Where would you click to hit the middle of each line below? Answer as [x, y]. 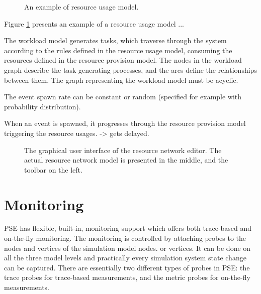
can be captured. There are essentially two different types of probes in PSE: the [127, 267]
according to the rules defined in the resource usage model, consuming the [118, 50]
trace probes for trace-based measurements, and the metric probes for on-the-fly [127, 277]
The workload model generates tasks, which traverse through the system [115, 40]
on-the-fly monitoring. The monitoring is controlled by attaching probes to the [125, 238]
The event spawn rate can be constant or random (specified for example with [123, 97]
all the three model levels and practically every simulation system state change [125, 258]
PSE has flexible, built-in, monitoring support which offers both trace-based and [128, 228]
